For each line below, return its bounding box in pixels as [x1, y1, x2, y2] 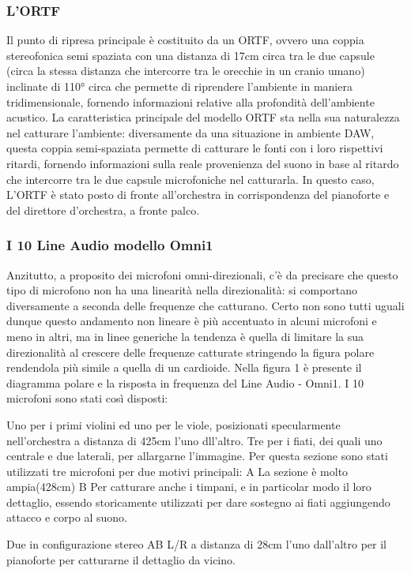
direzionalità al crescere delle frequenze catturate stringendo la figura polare [6, 343, 375, 360]
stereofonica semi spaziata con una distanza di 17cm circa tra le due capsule [6, 47, 375, 63]
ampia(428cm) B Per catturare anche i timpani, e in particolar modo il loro [6, 478, 371, 495]
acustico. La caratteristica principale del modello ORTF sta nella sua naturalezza [6, 109, 400, 125]
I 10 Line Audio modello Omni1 [6, 235, 213, 255]
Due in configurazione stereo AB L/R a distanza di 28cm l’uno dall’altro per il [6, 536, 386, 552]
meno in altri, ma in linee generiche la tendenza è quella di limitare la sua [6, 328, 364, 344]
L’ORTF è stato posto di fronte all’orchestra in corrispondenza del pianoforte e [6, 186, 390, 203]
